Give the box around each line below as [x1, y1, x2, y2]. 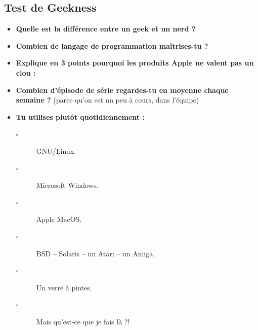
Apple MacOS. [36, 214, 82, 224]
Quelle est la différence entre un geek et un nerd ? [16, 23, 196, 34]
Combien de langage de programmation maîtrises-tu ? [16, 40, 208, 51]
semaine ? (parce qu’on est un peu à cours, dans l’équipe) [16, 94, 199, 105]
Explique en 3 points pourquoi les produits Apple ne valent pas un [16, 57, 254, 68]
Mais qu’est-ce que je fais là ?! [36, 316, 130, 326]
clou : [16, 67, 36, 78]
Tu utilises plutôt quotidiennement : [16, 111, 145, 122]
